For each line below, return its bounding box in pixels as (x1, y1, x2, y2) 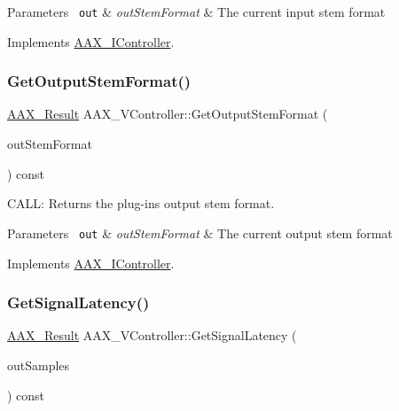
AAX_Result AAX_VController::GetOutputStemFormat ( (7, 105, 328, 123)
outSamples (7, 355, 70, 374)
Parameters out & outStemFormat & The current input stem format (7, 3, 386, 20)
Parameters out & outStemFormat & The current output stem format (7, 223, 393, 242)
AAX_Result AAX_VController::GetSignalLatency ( (7, 326, 297, 345)
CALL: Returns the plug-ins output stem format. (7, 194, 275, 213)
